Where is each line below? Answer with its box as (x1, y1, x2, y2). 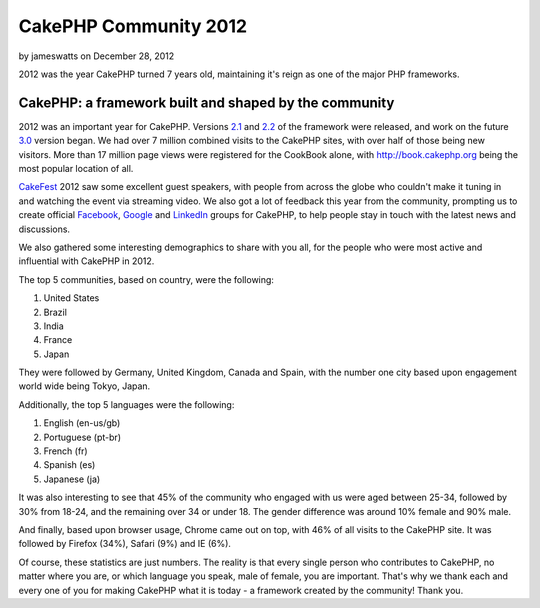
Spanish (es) (43, 459, 96, 471)
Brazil (43, 306, 67, 318)
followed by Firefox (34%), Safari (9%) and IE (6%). (18, 538, 232, 550)
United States (43, 292, 100, 304)
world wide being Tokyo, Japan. (18, 380, 151, 392)
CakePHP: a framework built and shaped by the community (18, 94, 395, 111)
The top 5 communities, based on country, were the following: (18, 273, 275, 285)
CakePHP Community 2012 (18, 15, 248, 37)
